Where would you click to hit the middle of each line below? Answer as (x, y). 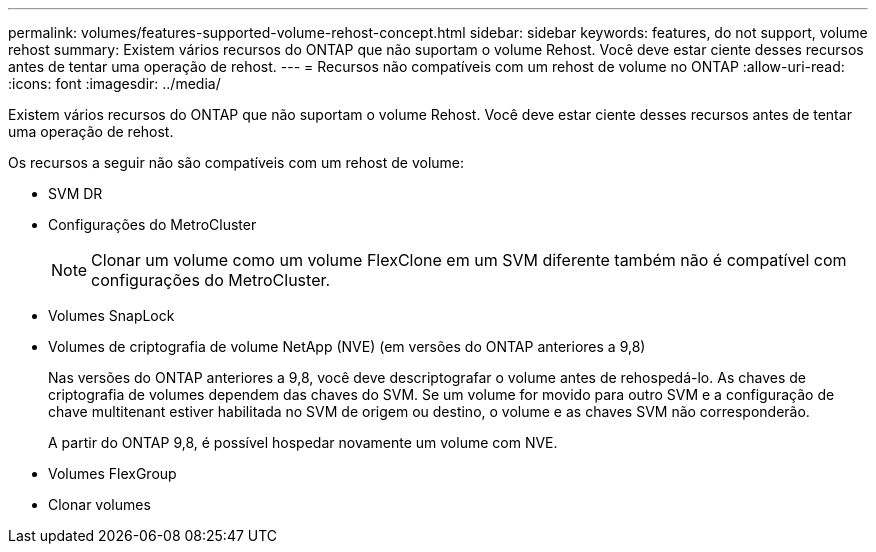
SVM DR (75, 193)
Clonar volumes (99, 504)
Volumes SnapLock (111, 315)
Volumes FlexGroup (112, 473)
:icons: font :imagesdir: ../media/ (114, 83)
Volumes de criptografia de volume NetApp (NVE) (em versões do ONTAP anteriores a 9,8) (347, 346)
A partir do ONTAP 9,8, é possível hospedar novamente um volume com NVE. (303, 442)
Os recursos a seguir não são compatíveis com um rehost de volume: (236, 162)
